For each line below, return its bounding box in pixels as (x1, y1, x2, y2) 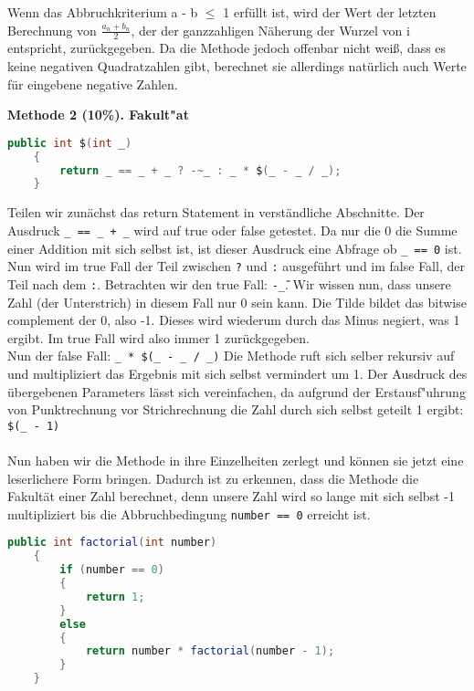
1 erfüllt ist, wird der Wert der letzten (223, 3, 437, 21)
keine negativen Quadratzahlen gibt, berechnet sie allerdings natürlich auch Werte (7, 57, 467, 76)
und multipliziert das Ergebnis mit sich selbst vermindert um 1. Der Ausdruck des (7, 363, 468, 382)
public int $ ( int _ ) (7, 136, 132, 150)
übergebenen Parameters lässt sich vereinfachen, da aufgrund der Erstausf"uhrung (7, 382, 466, 401)
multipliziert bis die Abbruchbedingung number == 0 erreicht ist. (7, 504, 371, 523)
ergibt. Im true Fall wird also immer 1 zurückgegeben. (7, 328, 311, 347)
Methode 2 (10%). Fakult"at (7, 105, 189, 124)
